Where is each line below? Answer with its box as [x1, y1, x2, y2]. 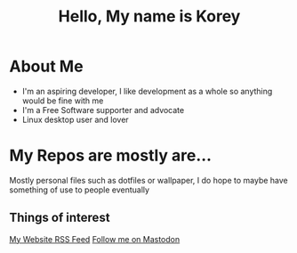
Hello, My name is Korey [58, 6, 241, 27]
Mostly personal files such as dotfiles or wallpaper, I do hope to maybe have [9, 175, 289, 185]
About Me [9, 56, 84, 77]
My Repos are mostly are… [9, 145, 212, 166]
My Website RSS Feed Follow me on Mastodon [9, 233, 181, 244]
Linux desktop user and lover [21, 114, 129, 125]
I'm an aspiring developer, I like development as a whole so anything [21, 86, 273, 96]
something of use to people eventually [9, 184, 149, 195]
